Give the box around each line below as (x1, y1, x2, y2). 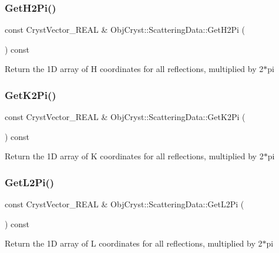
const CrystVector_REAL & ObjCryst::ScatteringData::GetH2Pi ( (5, 23, 246, 36)
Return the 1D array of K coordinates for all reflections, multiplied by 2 (5, 150, 264, 162)
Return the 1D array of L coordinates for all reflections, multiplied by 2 (5, 237, 263, 249)
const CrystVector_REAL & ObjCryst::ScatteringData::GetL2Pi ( (5, 198, 244, 210)
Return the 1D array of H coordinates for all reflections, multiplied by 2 (5, 63, 264, 75)
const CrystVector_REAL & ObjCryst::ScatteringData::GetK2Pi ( (5, 111, 246, 123)
